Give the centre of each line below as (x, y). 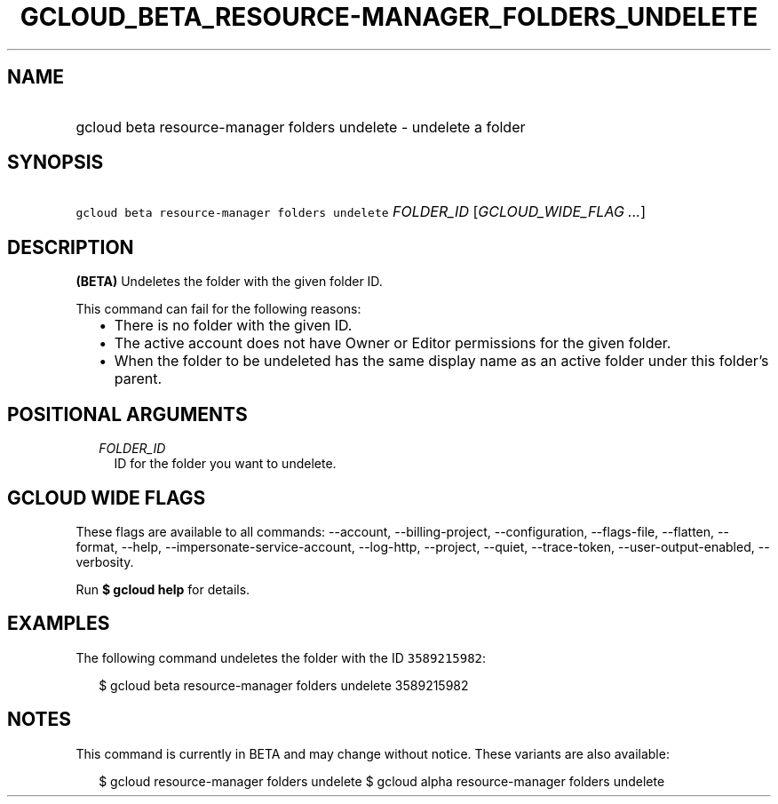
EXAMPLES (59, 624)
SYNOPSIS (56, 163)
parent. (138, 379)
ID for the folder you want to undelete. (225, 464)
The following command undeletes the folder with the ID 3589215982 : (281, 657)
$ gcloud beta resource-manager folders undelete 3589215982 (284, 685)
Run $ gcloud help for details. (163, 589)
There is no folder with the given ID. (233, 326)
